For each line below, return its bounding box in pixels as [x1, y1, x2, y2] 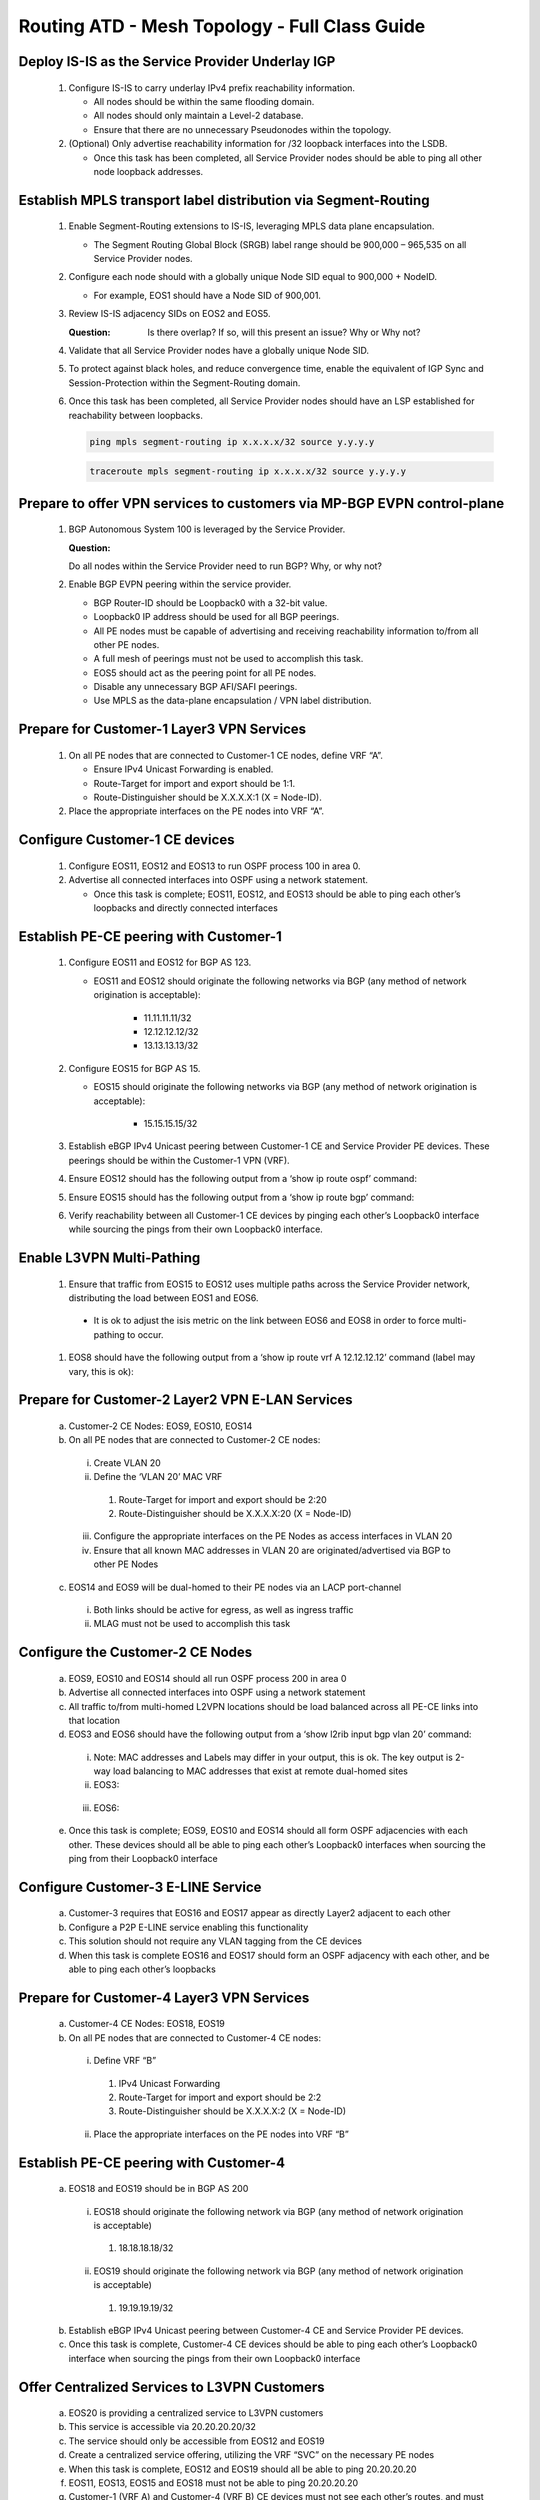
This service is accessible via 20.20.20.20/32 [68, 2421, 257, 2433]
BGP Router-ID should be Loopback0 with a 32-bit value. [93, 596, 328, 609]
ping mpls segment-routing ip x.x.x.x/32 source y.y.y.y [89, 436, 375, 447]
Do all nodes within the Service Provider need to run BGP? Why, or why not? [68, 560, 383, 572]
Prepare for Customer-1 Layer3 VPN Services [18, 721, 307, 738]
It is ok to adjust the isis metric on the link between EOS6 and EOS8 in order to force [93, 1315, 440, 1327]
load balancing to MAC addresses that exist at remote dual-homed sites [112, 1765, 409, 1777]
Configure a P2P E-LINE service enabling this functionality [68, 1921, 309, 1933]
